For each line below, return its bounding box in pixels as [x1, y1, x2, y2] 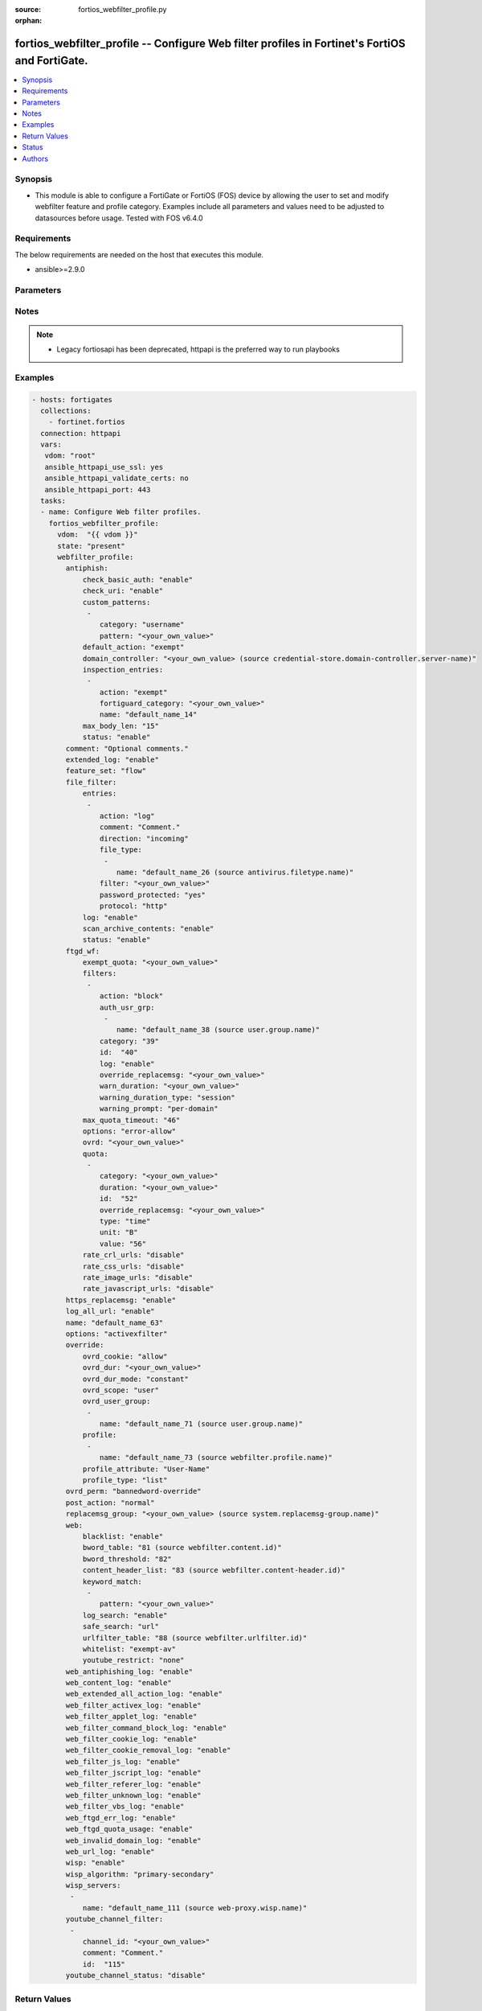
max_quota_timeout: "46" [82, 1115, 181, 1125]
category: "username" [99, 620, 185, 629]
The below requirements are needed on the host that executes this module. [14, 249, 264, 259]
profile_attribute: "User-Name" [82, 1464, 210, 1474]
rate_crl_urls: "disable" [82, 1251, 185, 1260]
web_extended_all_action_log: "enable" [65, 1689, 223, 1699]
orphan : [14, 16, 43, 26]
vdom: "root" [44, 451, 96, 460]
